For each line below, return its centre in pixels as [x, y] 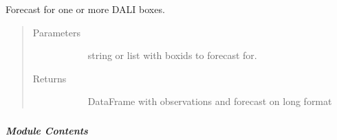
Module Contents [47, 131]
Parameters [56, 32]
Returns [50, 78]
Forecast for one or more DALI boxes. [85, 9]
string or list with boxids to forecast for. [172, 55]
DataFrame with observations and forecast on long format [210, 101]
